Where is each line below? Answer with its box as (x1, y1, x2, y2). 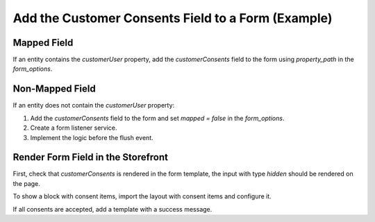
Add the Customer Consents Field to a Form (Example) (12, 10, 333, 26)
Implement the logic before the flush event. (30, 133, 154, 142)
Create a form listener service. (30, 123, 117, 132)
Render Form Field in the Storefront (12, 151, 168, 163)
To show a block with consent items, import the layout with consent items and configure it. (12, 192, 272, 200)
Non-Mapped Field (12, 83, 97, 95)
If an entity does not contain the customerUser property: (12, 101, 175, 110)
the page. (12, 179, 41, 187)
